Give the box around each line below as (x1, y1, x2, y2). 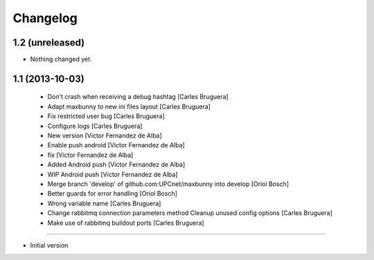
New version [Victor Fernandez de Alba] (47, 131, 162, 140)
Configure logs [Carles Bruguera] (47, 122, 143, 130)
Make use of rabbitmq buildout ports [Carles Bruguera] (47, 219, 204, 227)
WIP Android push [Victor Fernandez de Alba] (47, 170, 178, 178)
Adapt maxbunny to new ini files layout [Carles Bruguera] (47, 102, 211, 111)
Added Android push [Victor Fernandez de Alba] (47, 160, 186, 169)
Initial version (30, 241, 69, 249)
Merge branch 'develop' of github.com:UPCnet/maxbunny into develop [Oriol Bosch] (47, 180, 290, 188)
